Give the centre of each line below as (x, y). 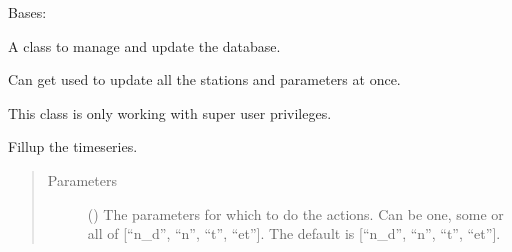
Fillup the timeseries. (73, 146)
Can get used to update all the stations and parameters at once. (204, 79)
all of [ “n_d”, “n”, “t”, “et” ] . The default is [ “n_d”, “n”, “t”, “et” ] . (294, 233)
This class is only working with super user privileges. (170, 112)
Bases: (27, 12)
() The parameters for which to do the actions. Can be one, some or (295, 213)
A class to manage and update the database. (144, 45)
